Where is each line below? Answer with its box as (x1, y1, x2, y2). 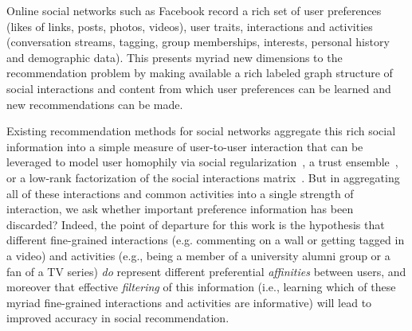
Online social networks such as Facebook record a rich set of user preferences (6, 2, 382, 18)
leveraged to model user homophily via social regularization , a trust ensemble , (6, 154, 398, 170)
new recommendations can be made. (6, 95, 183, 112)
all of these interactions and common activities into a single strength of (6, 185, 354, 201)
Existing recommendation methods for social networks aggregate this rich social (6, 123, 396, 139)
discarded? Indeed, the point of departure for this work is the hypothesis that (6, 216, 385, 232)
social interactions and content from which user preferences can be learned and (6, 80, 391, 96)
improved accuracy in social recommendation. (6, 310, 230, 326)
